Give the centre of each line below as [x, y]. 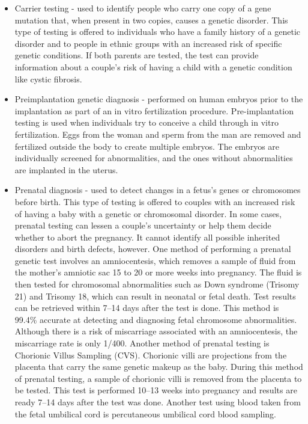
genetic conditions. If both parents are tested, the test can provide [137, 55]
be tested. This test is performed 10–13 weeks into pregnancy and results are [156, 390]
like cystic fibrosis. [48, 78]
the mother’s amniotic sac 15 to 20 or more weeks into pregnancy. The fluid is [158, 272]
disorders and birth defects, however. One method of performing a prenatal [153, 249]
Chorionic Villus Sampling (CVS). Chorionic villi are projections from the [151, 355]
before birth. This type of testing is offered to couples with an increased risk [155, 201]
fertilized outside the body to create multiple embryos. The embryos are [147, 146]
